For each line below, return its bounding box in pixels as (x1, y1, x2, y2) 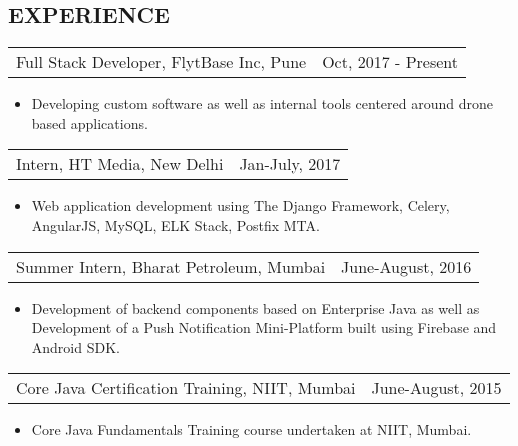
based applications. (31, 112, 148, 133)
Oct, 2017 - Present (322, 50, 459, 74)
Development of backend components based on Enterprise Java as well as (31, 297, 480, 318)
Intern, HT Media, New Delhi (16, 152, 224, 176)
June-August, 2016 (341, 254, 472, 278)
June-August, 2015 (371, 376, 502, 400)
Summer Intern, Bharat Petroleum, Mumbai (16, 254, 326, 278)
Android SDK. (31, 336, 120, 357)
